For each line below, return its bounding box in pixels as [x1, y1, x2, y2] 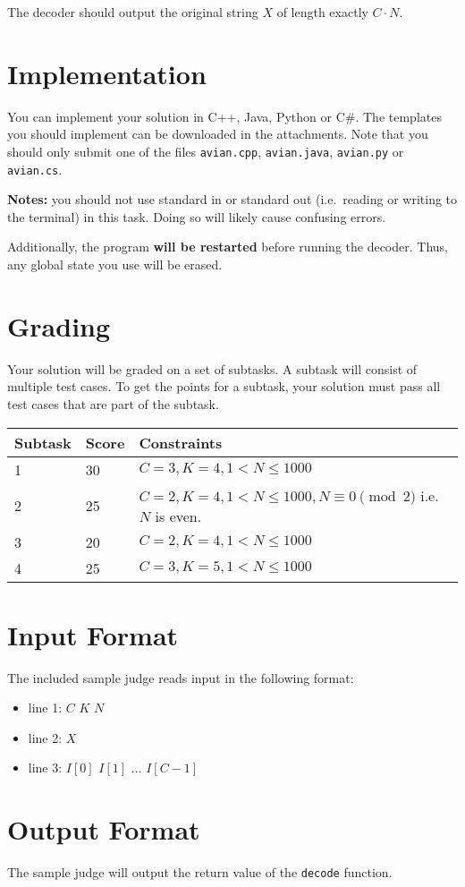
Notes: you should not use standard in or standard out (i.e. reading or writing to [7, 190, 458, 209]
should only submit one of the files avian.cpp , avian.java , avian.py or [7, 141, 404, 160]
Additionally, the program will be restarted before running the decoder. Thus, [7, 237, 448, 256]
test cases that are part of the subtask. [7, 394, 219, 413]
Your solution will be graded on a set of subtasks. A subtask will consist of [7, 359, 418, 378]
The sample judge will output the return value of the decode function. [7, 863, 393, 882]
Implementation [7, 55, 207, 91]
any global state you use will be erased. [7, 255, 223, 273]
